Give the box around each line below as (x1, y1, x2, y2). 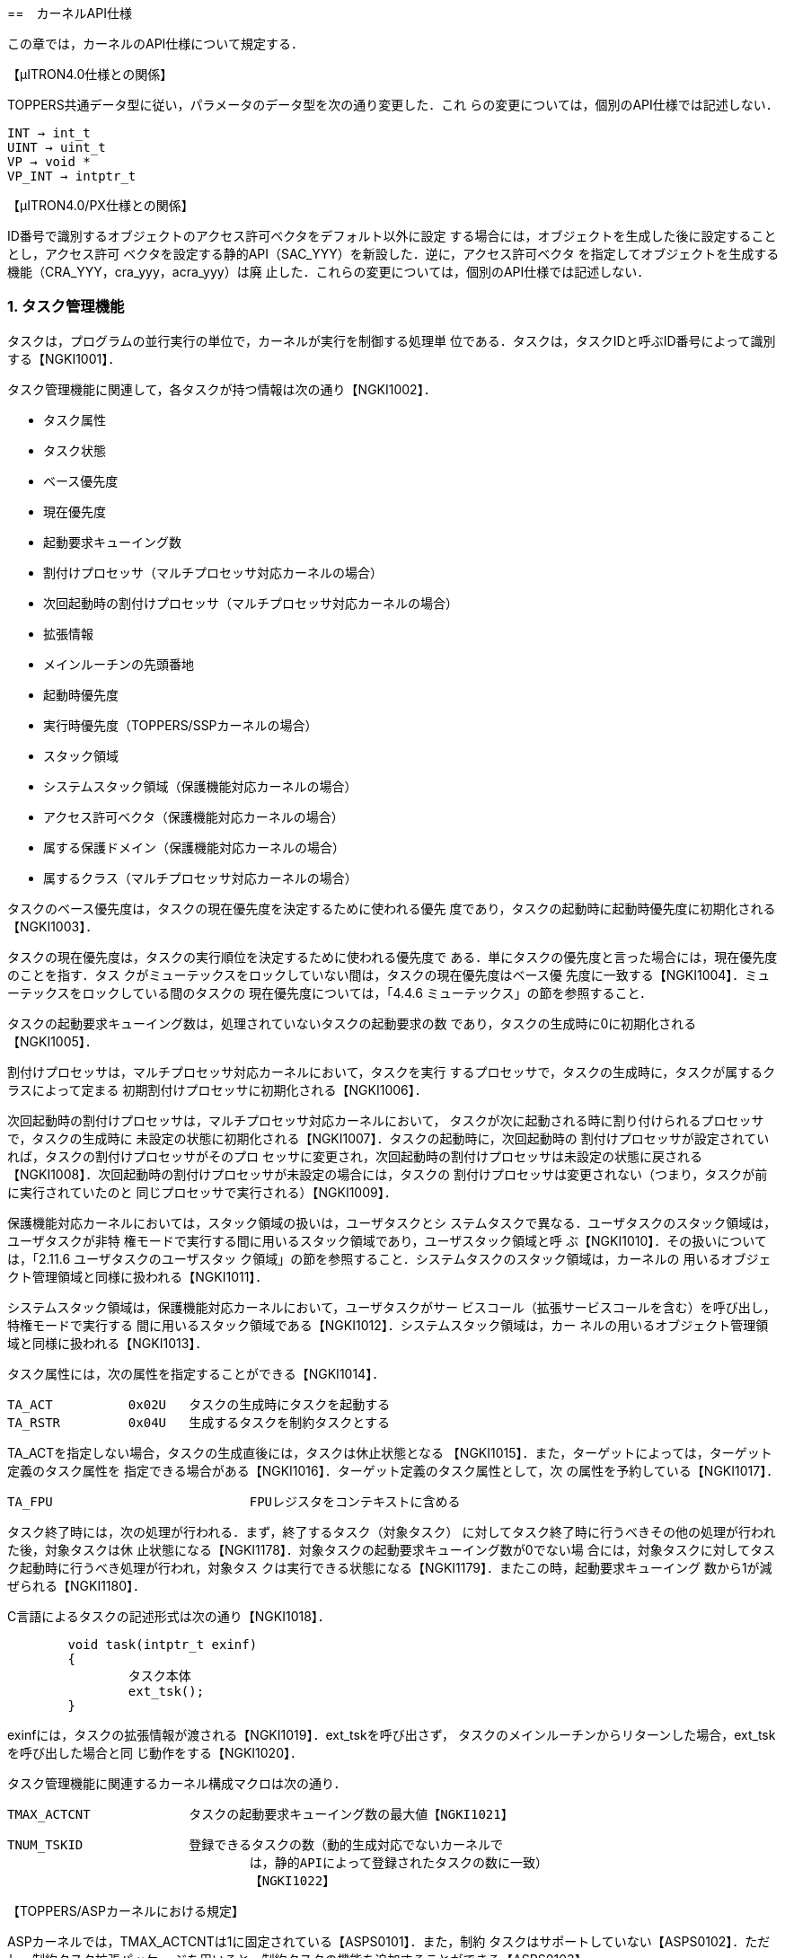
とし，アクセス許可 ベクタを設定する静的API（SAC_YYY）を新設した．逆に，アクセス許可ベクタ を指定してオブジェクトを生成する (7, 246, 780, 261)
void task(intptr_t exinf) (67, 1636, 258, 1652)
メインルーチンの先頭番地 (43, 656, 194, 672)
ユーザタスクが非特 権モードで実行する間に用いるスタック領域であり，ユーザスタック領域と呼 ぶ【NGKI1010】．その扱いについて (7, 1232, 767, 1248)
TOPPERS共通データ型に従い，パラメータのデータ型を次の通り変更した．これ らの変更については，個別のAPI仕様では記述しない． (7, 97, 779, 112)
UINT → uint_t (7, 140, 106, 154)
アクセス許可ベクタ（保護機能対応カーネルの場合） (43, 808, 344, 825)
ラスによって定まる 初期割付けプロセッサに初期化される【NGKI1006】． (7, 1081, 428, 1098)
